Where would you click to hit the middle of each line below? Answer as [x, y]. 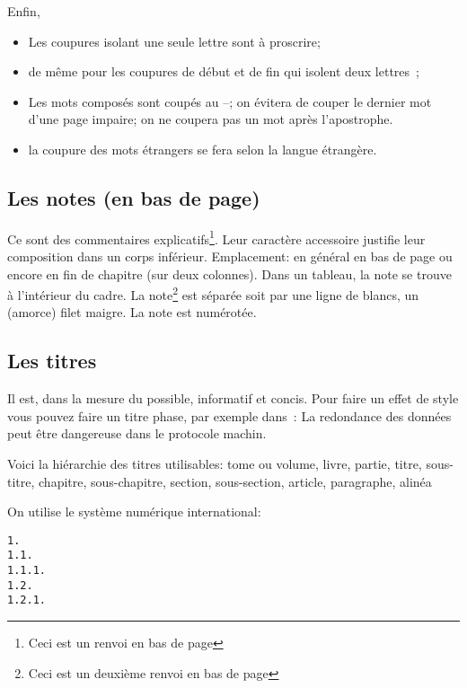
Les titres [52, 361]
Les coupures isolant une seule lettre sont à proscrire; [174, 41]
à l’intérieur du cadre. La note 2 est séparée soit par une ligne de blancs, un [213, 293]
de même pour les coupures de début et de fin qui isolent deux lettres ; [224, 71]
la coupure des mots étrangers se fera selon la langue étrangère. [203, 149]
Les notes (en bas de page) [134, 197]
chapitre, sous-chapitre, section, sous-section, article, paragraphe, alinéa [235, 481]
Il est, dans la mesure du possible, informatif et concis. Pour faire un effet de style [233, 398]
